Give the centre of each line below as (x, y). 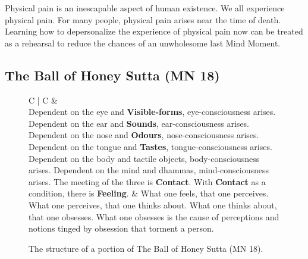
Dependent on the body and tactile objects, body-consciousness (144, 158)
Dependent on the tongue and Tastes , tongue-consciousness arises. (150, 146)
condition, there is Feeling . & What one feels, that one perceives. (149, 193)
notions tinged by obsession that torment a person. (121, 228)
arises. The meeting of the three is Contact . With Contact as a (147, 181)
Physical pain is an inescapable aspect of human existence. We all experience (145, 8)
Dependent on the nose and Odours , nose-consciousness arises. (144, 135)
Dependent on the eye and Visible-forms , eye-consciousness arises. (152, 112)
